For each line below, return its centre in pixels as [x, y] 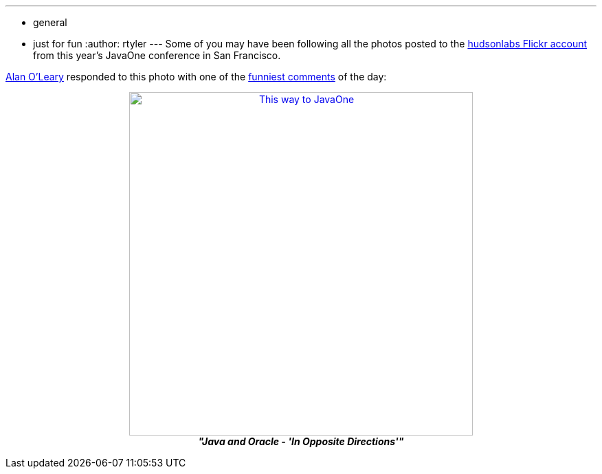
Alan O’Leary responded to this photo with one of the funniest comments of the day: [196, 77]
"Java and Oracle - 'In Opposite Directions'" [301, 441]
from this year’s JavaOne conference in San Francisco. [157, 55]
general [50, 22]
